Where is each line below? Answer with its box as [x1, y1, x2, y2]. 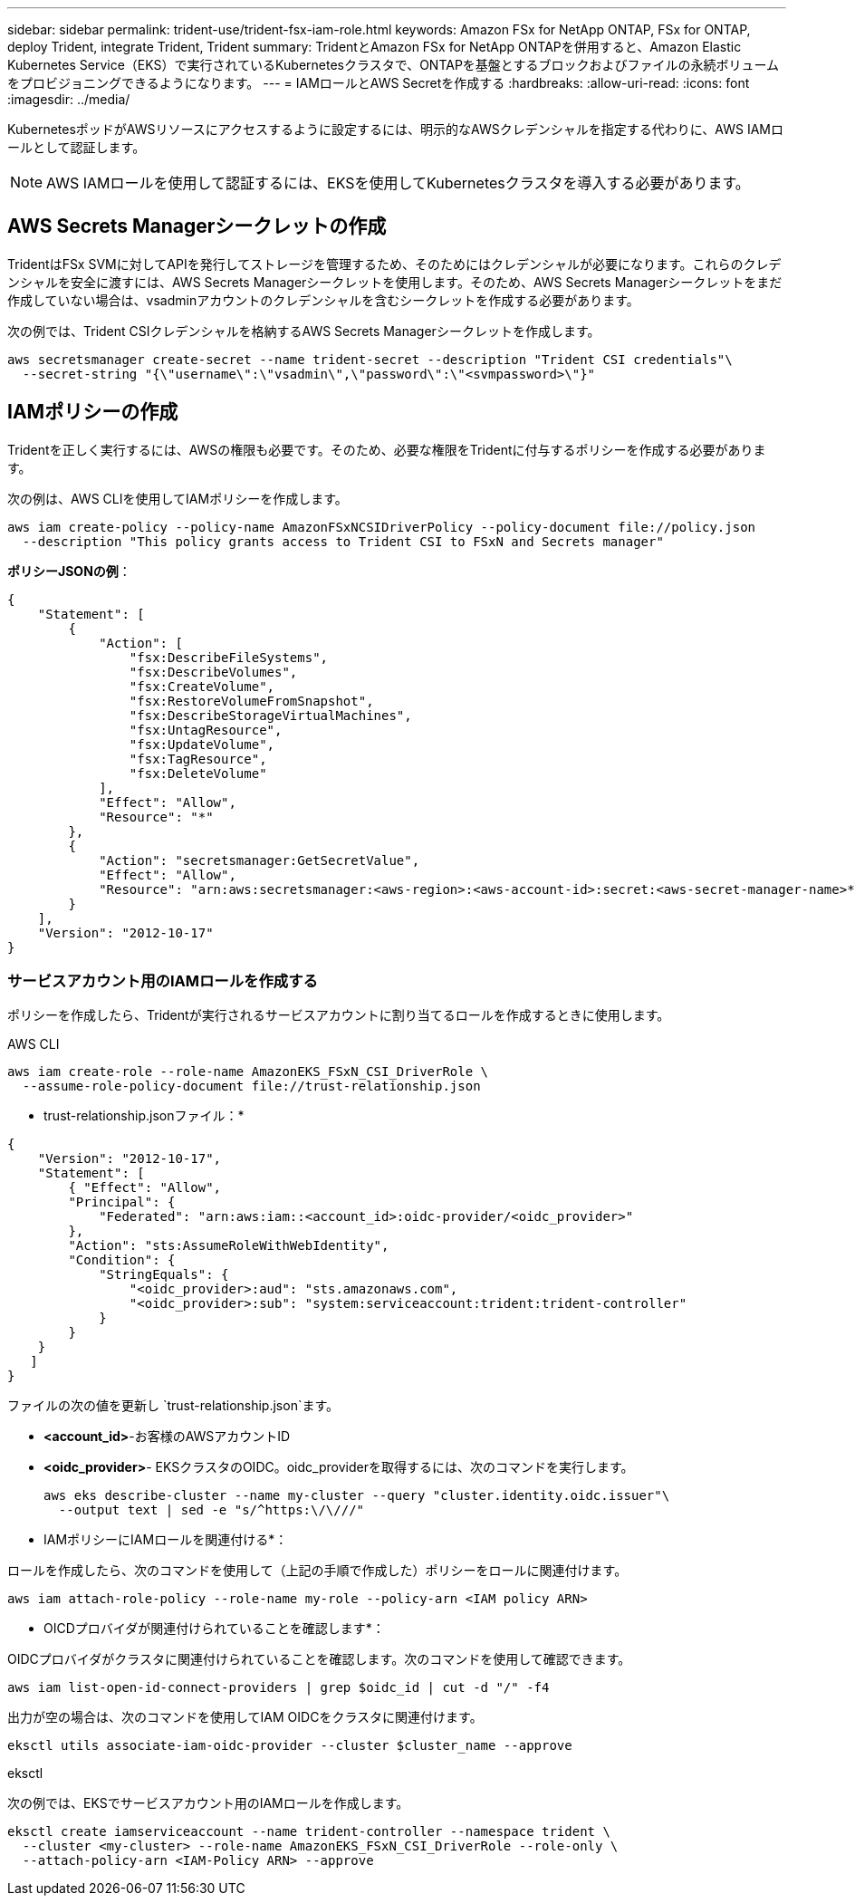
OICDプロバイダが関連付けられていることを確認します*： [43, 1620, 385, 1637]
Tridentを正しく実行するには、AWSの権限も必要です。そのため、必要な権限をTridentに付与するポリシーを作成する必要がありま [7, 441, 766, 457]
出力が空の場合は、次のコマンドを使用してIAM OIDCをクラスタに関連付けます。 [7, 1709, 483, 1725]
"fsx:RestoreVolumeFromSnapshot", [129, 693, 374, 708]
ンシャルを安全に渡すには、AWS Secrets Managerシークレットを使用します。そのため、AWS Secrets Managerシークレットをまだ [7, 274, 783, 290]
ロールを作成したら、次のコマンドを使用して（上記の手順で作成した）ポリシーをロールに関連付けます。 [7, 1562, 628, 1579]
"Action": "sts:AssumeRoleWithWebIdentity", [68, 1238, 389, 1254]
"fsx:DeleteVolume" [129, 765, 267, 781]
